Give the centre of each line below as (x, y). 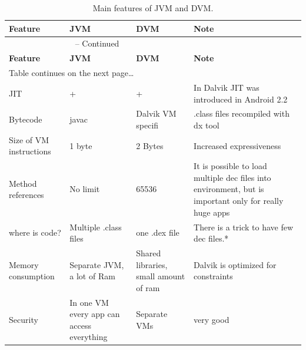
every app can (95, 314)
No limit (85, 189)
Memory (24, 264)
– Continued (97, 43)
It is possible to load (230, 166)
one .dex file (158, 232)
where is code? (35, 232)
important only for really (239, 201)
